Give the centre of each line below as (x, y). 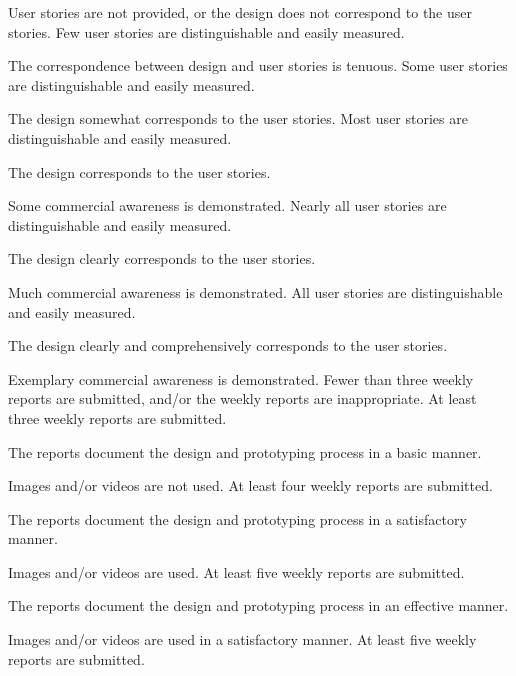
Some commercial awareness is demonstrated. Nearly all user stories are (227, 205)
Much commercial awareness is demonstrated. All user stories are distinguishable (255, 291)
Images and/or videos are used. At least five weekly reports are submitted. (236, 571)
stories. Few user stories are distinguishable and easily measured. (206, 31)
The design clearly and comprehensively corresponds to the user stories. (228, 345)
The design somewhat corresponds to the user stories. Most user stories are (238, 118)
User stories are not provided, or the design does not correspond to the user (240, 12)
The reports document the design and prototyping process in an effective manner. (258, 605)
